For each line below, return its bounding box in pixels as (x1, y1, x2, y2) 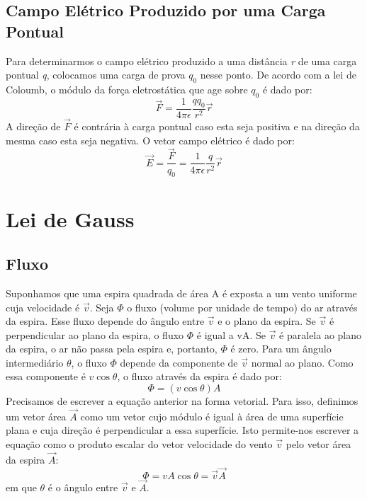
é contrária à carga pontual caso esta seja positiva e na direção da (74, 119, 360, 134)
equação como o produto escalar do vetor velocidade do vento (6, 437, 273, 452)
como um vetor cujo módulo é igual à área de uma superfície (80, 408, 344, 423)
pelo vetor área (286, 437, 351, 452)
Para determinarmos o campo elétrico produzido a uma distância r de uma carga (6, 53, 357, 68)
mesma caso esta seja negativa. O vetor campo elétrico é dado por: (6, 132, 295, 147)
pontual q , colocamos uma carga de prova (6, 67, 186, 82)
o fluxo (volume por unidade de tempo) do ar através (127, 299, 358, 314)
